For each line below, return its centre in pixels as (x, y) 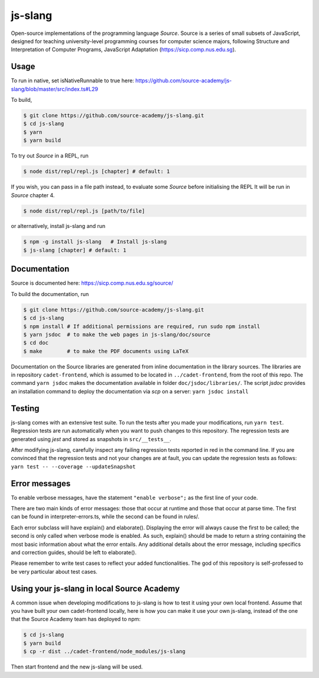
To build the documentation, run (50, 294)
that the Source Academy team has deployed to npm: (76, 619)
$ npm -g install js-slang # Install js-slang (95, 242)
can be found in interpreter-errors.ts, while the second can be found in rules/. (105, 517)
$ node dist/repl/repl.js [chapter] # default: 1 (97, 171)
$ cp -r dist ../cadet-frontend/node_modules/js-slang (104, 652)
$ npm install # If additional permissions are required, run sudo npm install (142, 326)
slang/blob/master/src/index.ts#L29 (55, 89)
